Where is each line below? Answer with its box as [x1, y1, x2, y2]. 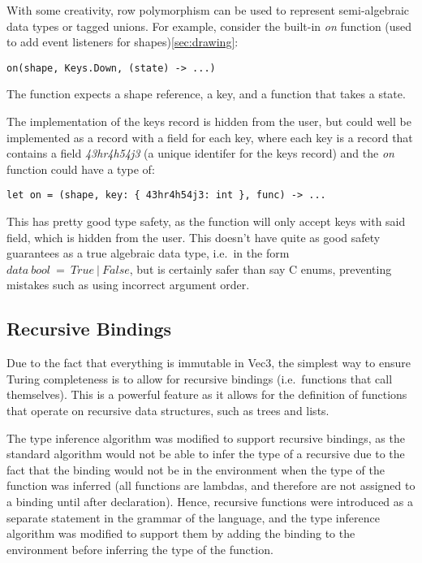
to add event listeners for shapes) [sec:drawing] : [6, 33, 239, 50]
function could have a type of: [6, 160, 155, 177]
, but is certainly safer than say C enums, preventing [129, 260, 392, 277]
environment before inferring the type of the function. [6, 540, 273, 557]
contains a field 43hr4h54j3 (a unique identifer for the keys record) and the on [6, 145, 394, 162]
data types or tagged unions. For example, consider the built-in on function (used [6, 17, 412, 34]
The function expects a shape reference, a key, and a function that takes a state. [6, 85, 406, 102]
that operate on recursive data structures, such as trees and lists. [6, 402, 329, 419]
